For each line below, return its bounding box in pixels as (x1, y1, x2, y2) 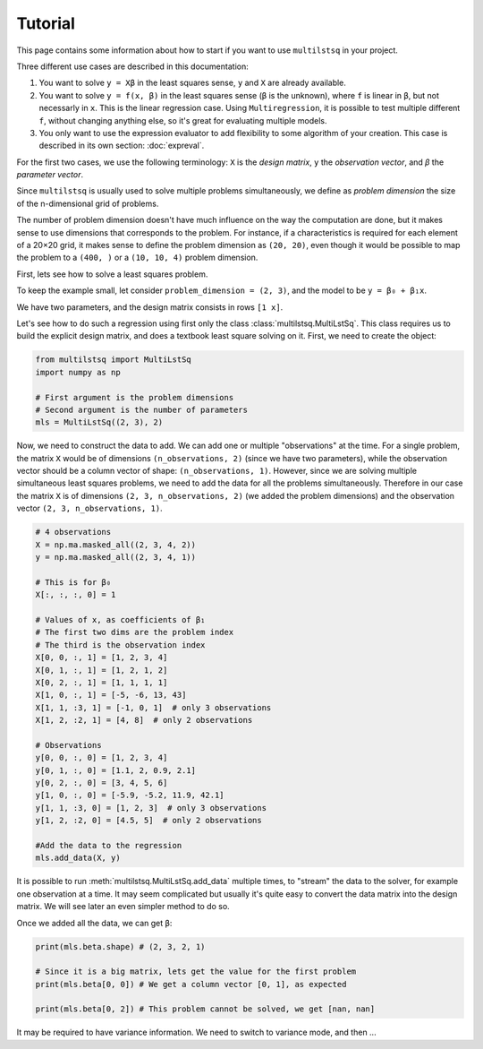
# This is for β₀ (35, 577, 112, 587)
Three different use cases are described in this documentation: (16, 61, 250, 72)
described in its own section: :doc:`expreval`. (38, 140, 205, 151)
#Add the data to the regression (35, 840, 182, 850)
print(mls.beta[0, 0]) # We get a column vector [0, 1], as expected (35, 979, 347, 989)
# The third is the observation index (35, 640, 206, 649)
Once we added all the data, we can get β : (16, 917, 173, 928)
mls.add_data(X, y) (35, 853, 121, 864)
